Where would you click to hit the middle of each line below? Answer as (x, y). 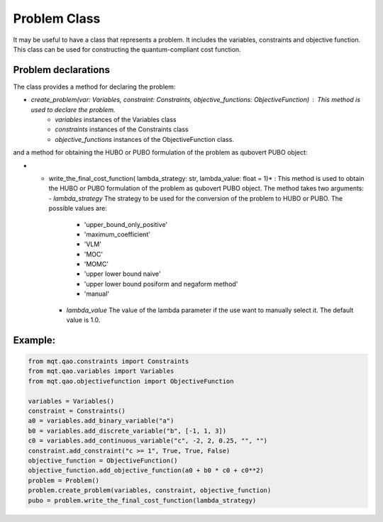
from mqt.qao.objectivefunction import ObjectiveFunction (131, 381)
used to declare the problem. (73, 109)
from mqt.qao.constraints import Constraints (109, 361)
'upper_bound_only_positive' (126, 224)
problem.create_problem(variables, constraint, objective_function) (150, 490)
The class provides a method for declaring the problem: (94, 87)
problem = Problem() (63, 480)
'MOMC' (96, 264)
